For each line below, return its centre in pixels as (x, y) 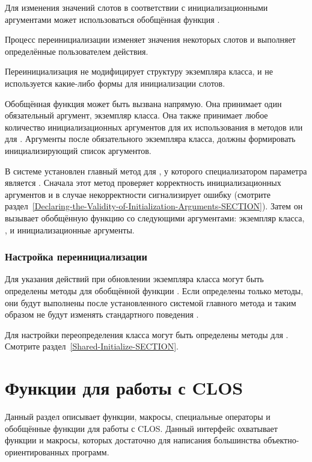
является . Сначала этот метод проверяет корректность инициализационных (143, 183)
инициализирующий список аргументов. (78, 150)
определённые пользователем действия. (77, 51)
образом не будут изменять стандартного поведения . (102, 314)
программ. (90, 451)
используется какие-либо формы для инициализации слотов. (115, 83)
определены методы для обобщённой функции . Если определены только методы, (154, 290)
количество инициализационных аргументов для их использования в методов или (154, 127)
